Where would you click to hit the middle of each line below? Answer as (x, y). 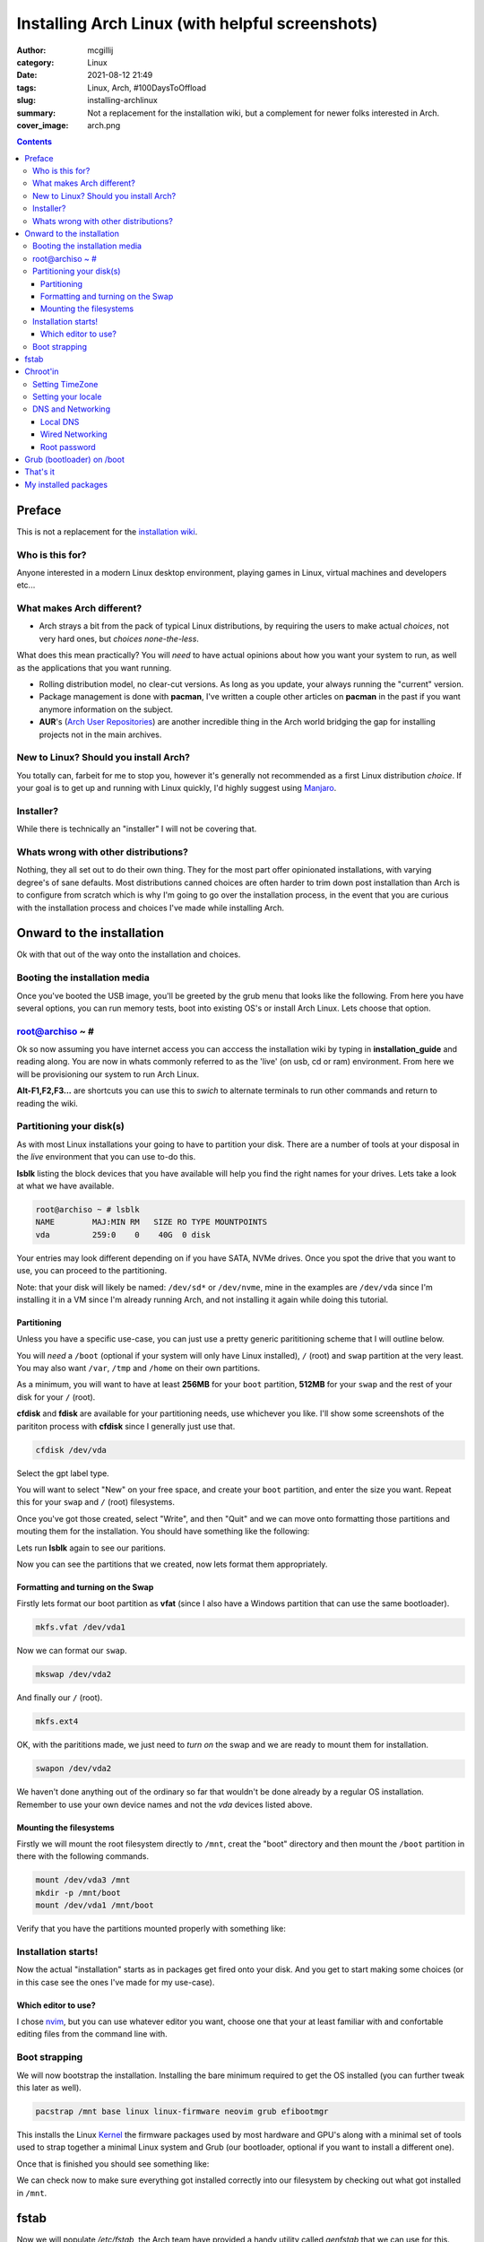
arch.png (104, 125)
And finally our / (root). (60, 1698)
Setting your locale (67, 397)
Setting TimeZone (65, 384)
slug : (26, 100)
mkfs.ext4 (57, 1721)
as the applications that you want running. (94, 667)
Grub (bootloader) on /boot (74, 460)
